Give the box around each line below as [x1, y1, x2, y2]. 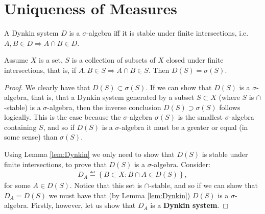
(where [219, 92, 240, 102]
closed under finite [166, 55, 224, 65]
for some [4, 180, 31, 191]
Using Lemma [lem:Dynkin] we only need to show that [4, 149, 175, 159]
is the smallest [178, 112, 223, 122]
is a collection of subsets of [71, 55, 156, 65]
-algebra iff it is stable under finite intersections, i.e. [86, 28, 249, 38]
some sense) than [4, 131, 58, 142]
